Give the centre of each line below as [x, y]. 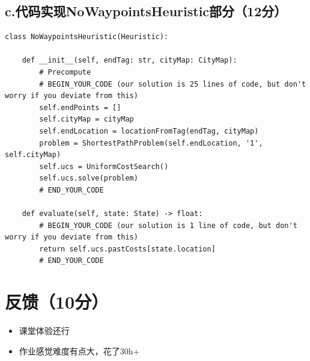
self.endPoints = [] [80, 107]
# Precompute [65, 72]
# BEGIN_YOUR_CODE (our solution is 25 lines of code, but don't [173, 84]
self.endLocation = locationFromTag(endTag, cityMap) [149, 131]
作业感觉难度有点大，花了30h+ [79, 350]
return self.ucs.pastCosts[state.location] [127, 249]
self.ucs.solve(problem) [89, 178]
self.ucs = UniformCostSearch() [104, 166]
